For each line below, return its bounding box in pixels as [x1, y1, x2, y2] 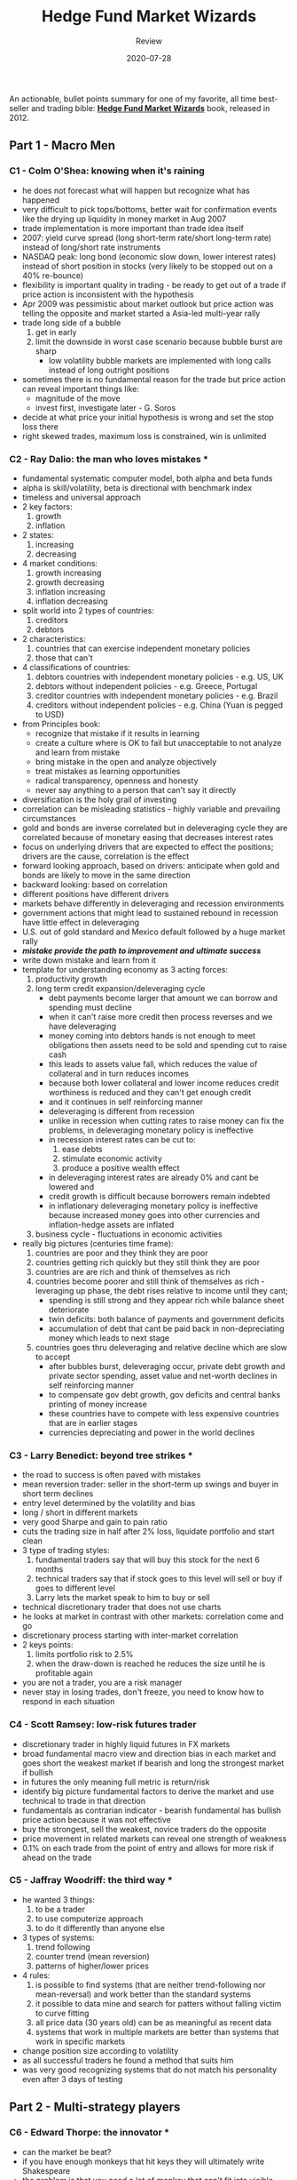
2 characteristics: [21, 633, 86, 644]
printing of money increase [48, 1399, 148, 1409]
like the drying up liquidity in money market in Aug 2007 [21, 213, 227, 224]
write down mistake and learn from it [21, 954, 157, 966]
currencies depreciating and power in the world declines [48, 1427, 255, 1438]
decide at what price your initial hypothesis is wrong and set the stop [21, 412, 275, 422]
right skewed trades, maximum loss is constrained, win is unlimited [21, 430, 267, 441]
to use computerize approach [35, 1913, 144, 1924]
